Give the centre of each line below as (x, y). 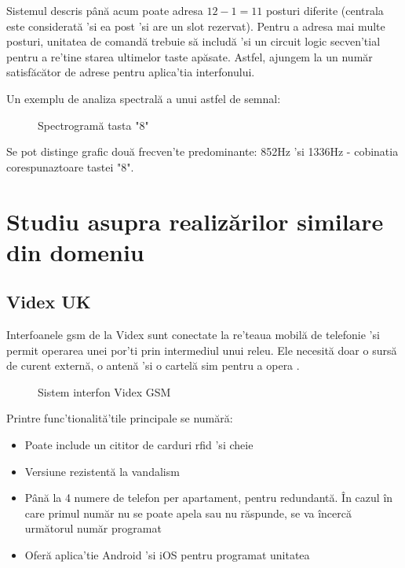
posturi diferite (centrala (325, 10)
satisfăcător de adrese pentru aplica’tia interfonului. (131, 72)
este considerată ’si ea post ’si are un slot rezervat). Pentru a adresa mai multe (196, 26)
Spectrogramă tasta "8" (93, 125)
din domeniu (75, 251)
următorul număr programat (93, 528)
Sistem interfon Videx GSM (104, 391)
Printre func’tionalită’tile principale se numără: (120, 418)
